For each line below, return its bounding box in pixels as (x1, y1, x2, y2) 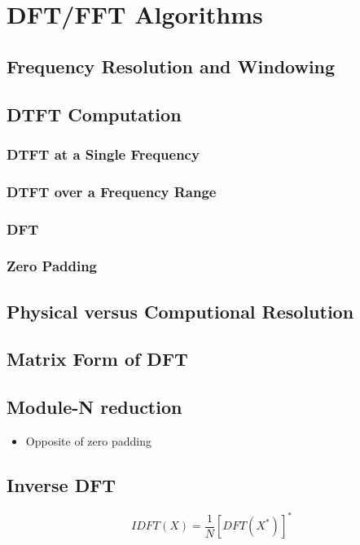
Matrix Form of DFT (7, 346, 188, 371)
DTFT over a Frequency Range (7, 181, 217, 201)
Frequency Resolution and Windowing (7, 53, 336, 78)
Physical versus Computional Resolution (7, 298, 354, 323)
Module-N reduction (7, 394, 182, 420)
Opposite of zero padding (25, 433, 151, 450)
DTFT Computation (7, 101, 182, 126)
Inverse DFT (7, 472, 116, 498)
